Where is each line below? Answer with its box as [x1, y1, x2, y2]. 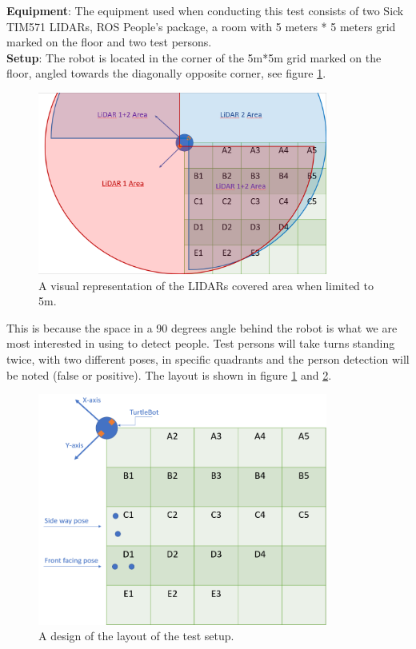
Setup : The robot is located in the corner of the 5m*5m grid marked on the [6, 49, 382, 66]
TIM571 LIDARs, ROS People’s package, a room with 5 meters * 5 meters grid [6, 18, 396, 34]
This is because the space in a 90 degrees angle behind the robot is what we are [6, 319, 398, 336]
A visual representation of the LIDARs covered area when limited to [38, 277, 374, 293]
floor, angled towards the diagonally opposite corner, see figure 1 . [6, 65, 326, 82]
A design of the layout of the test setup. [38, 627, 234, 644]
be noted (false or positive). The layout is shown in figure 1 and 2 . [6, 366, 332, 383]
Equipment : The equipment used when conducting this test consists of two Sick [6, 2, 404, 18]
